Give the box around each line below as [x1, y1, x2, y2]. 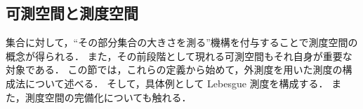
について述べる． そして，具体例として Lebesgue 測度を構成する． [25, 75, 329, 90]
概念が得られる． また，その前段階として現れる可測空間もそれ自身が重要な [6, 48, 352, 63]
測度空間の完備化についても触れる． [25, 89, 192, 104]
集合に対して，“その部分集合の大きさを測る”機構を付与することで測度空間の [6, 35, 358, 50]
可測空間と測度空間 [6, 2, 138, 24]
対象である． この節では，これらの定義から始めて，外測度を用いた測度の [6, 62, 343, 77]
